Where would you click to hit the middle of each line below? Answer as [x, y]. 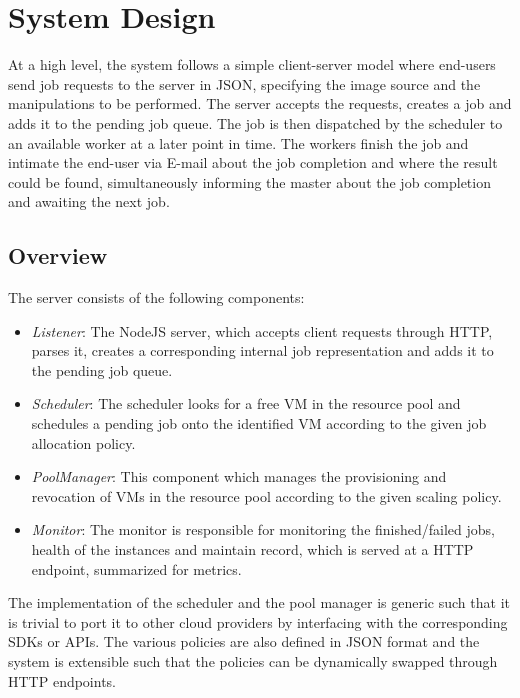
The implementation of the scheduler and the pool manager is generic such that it [259, 602]
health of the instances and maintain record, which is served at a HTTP [252, 549]
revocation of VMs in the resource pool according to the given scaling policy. [266, 495]
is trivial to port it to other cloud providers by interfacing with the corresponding [258, 621]
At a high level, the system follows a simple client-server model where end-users [252, 64]
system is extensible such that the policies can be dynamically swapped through [253, 660]
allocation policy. [83, 442]
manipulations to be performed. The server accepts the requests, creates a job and [260, 103]
